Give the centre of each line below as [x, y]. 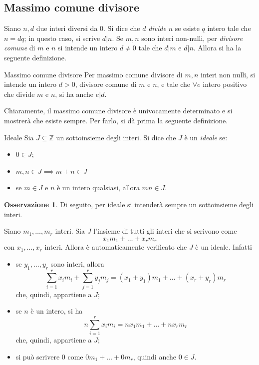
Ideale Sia [19, 137]
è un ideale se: [206, 137]
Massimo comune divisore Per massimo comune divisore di [93, 74]
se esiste [187, 28]
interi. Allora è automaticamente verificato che [116, 247]
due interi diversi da [67, 28]
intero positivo [225, 84]
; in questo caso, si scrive [62, 38]
